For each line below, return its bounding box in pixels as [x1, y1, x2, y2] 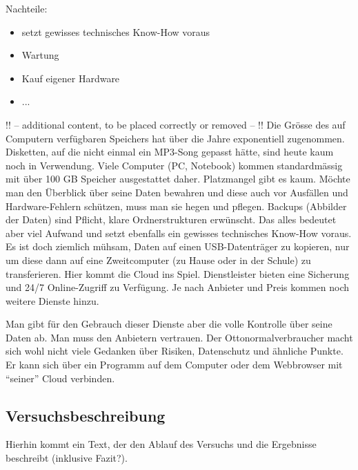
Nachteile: [6, 1, 48, 15]
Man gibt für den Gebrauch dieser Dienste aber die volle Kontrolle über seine [6, 317, 332, 331]
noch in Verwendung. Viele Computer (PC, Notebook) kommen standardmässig [6, 158, 343, 172]
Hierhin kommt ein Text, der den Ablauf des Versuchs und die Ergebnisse [6, 437, 317, 451]
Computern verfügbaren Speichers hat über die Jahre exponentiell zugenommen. [6, 131, 345, 145]
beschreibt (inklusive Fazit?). [6, 451, 128, 465]
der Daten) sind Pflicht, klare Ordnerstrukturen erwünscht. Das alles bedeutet [6, 212, 337, 227]
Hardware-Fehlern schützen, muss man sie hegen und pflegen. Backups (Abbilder [6, 198, 347, 213]
